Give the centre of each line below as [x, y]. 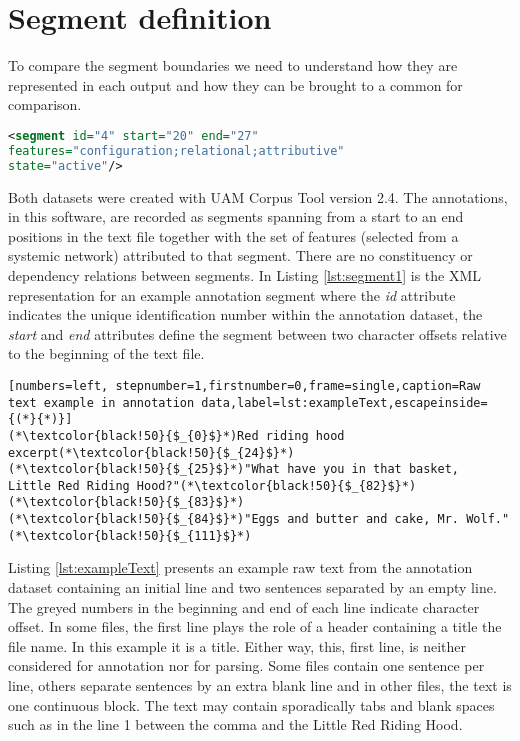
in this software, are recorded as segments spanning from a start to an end [236, 216]
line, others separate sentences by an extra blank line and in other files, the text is [260, 685]
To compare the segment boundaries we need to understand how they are [233, 65]
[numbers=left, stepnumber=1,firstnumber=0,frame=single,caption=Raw [244, 385]
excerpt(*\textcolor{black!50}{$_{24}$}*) [151, 452]
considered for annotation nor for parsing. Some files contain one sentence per [246, 665]
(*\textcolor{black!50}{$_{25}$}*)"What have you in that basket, [234, 469]
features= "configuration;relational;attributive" [176, 150]
